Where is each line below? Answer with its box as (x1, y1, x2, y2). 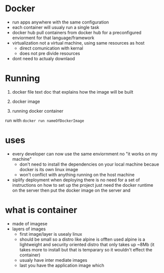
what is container (5, 204, 77, 216)
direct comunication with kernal (19, 45, 83, 51)
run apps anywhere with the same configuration (12, 19, 109, 25)
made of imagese (12, 221, 47, 226)
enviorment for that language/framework (12, 35, 94, 41)
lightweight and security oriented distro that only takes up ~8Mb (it (19, 241, 155, 248)
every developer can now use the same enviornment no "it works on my (12, 150, 158, 157)
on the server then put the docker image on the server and (12, 187, 131, 193)
